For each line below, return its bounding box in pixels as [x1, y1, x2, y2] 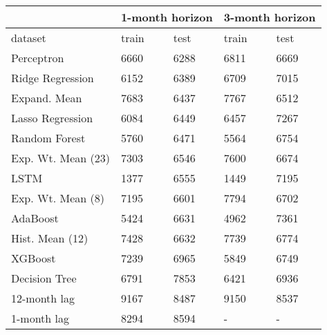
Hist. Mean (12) [11, 230, 88, 246]
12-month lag [11, 290, 75, 306]
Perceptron [11, 50, 64, 66]
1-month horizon [120, 9, 213, 25]
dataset [11, 30, 46, 46]
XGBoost [11, 250, 56, 266]
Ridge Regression [11, 70, 94, 86]
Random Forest [11, 130, 86, 146]
